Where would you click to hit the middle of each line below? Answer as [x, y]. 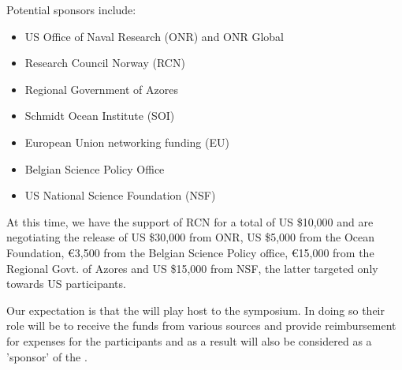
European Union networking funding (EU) [127, 142]
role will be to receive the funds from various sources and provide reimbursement [201, 325]
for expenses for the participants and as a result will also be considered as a [189, 340]
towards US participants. [66, 284]
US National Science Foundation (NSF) [120, 195]
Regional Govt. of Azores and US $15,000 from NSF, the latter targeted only [192, 268]
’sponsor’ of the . [47, 356]
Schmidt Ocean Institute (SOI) [100, 116]
